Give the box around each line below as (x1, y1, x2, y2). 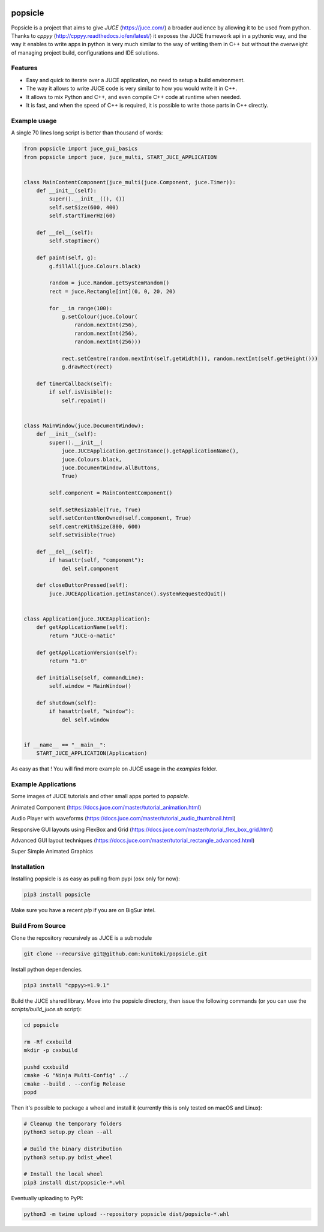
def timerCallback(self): (36, 380, 113, 387)
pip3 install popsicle (23, 891, 91, 898)
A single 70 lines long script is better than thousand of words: (11, 129, 163, 136)
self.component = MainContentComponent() (49, 490, 173, 496)
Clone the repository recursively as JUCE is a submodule (11, 934, 152, 942)
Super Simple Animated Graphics (11, 848, 93, 855)
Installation (11, 863, 45, 871)
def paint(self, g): (36, 254, 97, 261)
